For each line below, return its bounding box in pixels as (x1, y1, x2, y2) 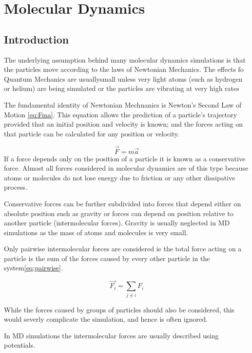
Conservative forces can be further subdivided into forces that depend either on (4, 198, 241, 208)
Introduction (4, 31, 69, 46)
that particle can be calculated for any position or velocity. (4, 128, 179, 138)
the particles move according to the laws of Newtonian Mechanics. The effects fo (4, 64, 244, 74)
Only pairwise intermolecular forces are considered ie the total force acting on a (4, 243, 242, 254)
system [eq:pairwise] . (4, 263, 63, 273)
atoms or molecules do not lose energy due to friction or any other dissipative (4, 172, 235, 182)
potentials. (4, 340, 35, 350)
